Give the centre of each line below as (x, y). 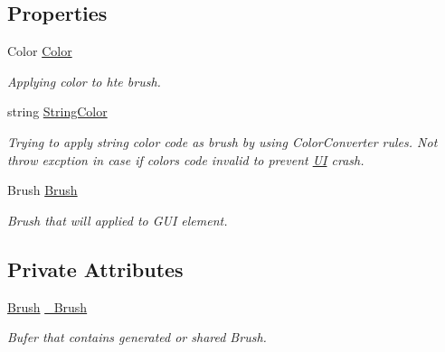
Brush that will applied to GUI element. (118, 220)
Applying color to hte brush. (84, 81)
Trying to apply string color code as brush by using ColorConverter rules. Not (222, 141)
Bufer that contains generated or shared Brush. (137, 337)
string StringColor (57, 111)
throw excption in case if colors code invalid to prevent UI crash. (186, 159)
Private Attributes (95, 269)
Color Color (40, 51)
